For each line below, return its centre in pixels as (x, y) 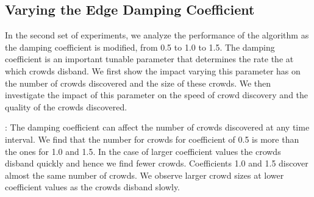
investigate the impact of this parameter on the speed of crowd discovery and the (157, 95)
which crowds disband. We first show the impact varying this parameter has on (153, 70)
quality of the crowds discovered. (66, 106)
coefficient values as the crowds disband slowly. (92, 187)
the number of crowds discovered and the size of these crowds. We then (138, 83)
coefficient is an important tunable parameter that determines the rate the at (149, 59)
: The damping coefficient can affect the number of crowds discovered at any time (157, 127)
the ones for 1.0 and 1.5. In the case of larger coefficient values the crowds (143, 151)
